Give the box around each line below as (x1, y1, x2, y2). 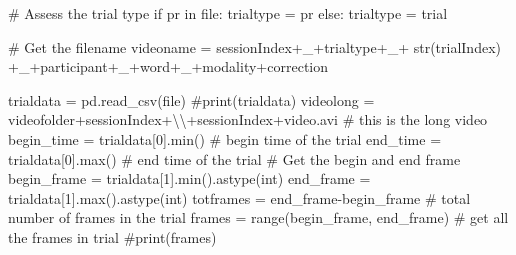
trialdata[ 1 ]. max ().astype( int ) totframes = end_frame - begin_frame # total (8, 187, 471, 208)
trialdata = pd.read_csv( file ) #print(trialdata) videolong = (8, 89, 375, 110)
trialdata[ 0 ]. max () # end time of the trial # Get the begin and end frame (8, 148, 461, 169)
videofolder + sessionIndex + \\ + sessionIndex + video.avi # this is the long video (8, 109, 488, 130)
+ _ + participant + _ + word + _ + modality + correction (8, 56, 329, 77)
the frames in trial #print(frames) (8, 226, 217, 247)
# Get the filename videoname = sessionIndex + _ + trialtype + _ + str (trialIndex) (8, 36, 501, 57)
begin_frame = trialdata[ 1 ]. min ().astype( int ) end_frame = (8, 168, 371, 189)
